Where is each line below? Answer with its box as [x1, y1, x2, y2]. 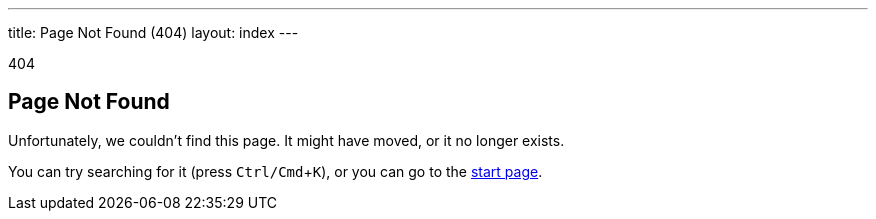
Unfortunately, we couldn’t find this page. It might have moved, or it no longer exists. [8, 131, 565, 149]
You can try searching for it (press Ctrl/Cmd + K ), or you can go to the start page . [8, 162, 543, 180]
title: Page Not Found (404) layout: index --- [8, 24, 299, 41]
